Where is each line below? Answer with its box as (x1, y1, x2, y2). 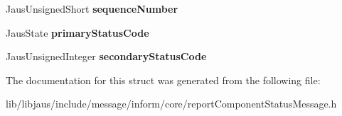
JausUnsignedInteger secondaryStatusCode (6, 49, 207, 64)
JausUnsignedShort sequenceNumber (6, 1, 178, 16)
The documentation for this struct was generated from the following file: (6, 72, 321, 87)
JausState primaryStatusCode (6, 25, 149, 40)
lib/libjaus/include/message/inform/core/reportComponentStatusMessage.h (6, 96, 337, 111)
